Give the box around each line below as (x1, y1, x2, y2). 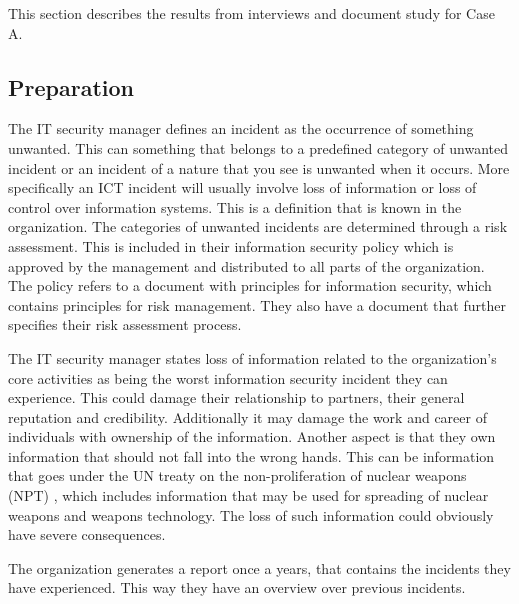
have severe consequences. (8, 524, 166, 545)
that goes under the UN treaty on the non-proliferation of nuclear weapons (8, 465, 467, 486)
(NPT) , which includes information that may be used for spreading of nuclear (8, 485, 489, 506)
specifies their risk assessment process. (8, 314, 242, 335)
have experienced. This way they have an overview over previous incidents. (8, 577, 466, 598)
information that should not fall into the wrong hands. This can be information (8, 445, 495, 466)
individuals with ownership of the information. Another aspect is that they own (8, 426, 496, 447)
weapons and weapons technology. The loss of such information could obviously (8, 504, 494, 525)
